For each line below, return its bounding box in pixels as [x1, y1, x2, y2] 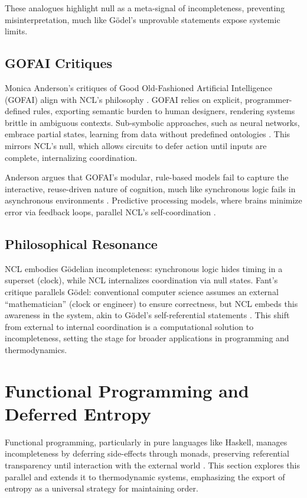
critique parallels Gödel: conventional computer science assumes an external [5, 285, 279, 297]
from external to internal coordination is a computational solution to [5, 320, 254, 332]
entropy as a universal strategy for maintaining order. [5, 482, 198, 494]
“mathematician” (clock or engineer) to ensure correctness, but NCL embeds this [5, 297, 298, 309]
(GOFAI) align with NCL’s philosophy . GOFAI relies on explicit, [5, 93, 243, 105]
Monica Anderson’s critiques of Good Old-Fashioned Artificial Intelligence [5, 81, 273, 93]
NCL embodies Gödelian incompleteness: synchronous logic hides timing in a [5, 262, 283, 274]
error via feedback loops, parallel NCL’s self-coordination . [5, 205, 216, 218]
